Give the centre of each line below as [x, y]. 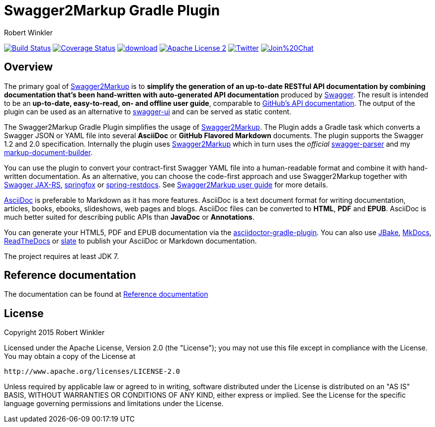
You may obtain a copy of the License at [70, 356]
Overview [29, 67]
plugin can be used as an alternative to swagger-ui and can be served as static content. [148, 111]
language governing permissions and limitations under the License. [114, 404]
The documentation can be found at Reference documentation [106, 294]
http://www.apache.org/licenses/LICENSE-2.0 [92, 372]
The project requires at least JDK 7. [61, 256]
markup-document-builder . [48, 152]
